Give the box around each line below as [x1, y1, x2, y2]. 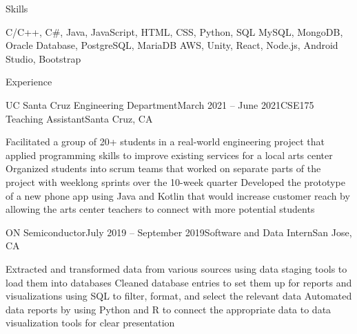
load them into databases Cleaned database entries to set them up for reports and [6, 275, 352, 289]
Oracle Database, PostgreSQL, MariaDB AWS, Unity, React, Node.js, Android [6, 38, 338, 52]
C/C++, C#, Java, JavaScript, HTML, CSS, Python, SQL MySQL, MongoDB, [6, 24, 343, 39]
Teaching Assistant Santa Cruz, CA [6, 111, 153, 125]
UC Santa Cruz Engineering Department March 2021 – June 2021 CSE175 [6, 97, 314, 112]
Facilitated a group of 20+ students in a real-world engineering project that [6, 134, 325, 149]
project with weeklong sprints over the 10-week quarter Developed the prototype [6, 174, 345, 189]
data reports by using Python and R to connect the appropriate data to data [6, 302, 331, 316]
